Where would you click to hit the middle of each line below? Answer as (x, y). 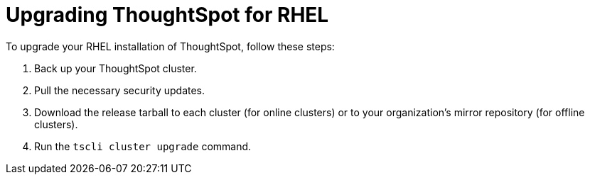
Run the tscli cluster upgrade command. (143, 146)
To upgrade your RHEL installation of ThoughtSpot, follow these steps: (170, 46)
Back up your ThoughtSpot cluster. (116, 68)
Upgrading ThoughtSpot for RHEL (167, 15)
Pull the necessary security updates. (120, 90)
